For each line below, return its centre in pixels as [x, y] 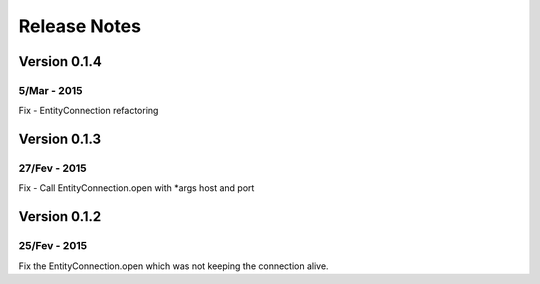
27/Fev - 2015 [52, 168]
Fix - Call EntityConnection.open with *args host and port [136, 188]
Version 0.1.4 [60, 61]
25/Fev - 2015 [53, 246]
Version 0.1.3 [60, 139]
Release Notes [80, 26]
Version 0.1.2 [60, 216]
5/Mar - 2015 [50, 90]
